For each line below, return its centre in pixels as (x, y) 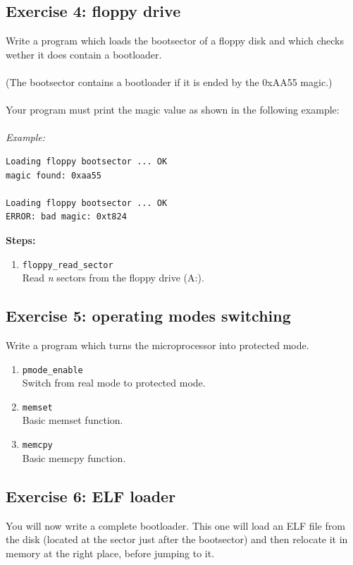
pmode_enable (52, 370)
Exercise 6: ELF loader (91, 496)
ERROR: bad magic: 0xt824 (66, 217)
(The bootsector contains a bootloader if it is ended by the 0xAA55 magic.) (169, 81)
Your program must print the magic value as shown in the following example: (173, 110)
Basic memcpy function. (74, 457)
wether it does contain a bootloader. (84, 54)
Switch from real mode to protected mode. (114, 383)
